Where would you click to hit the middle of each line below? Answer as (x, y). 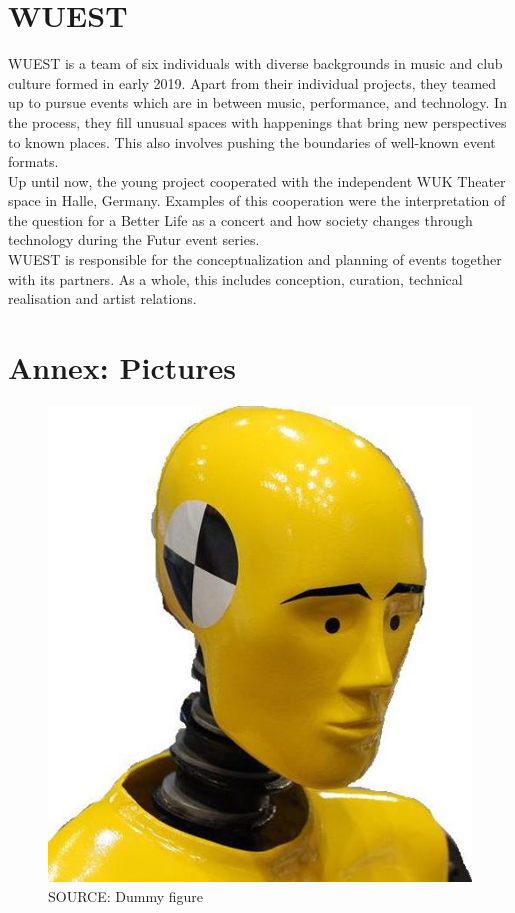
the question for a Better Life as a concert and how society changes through (240, 219)
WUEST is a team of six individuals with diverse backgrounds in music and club (255, 63)
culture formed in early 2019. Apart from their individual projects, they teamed (252, 82)
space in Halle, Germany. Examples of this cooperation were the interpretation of (257, 200)
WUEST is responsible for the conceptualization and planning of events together (255, 259)
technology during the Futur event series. (134, 239)
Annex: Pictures (122, 367)
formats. (33, 161)
